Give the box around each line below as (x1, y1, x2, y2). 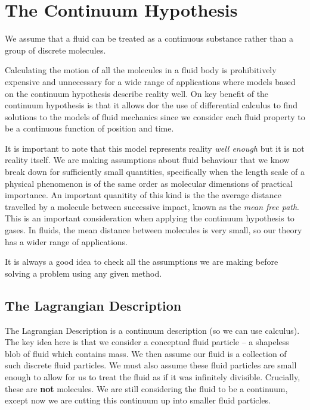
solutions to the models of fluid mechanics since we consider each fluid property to (5, 110, 305, 123)
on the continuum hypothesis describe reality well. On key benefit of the (5, 87, 269, 99)
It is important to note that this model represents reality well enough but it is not (5, 142, 305, 154)
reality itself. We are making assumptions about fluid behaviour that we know (5, 154, 290, 166)
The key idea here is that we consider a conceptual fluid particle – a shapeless (5, 336, 289, 348)
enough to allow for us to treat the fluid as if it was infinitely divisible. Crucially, (5, 370, 300, 383)
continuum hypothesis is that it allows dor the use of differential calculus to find (5, 99, 297, 111)
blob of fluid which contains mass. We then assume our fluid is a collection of (5, 347, 287, 359)
